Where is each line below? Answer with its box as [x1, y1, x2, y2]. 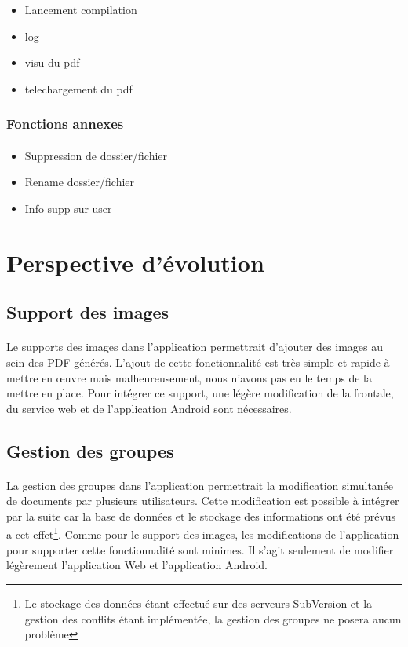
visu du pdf [24, 54, 80, 71]
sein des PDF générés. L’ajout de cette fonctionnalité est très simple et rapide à [6, 353, 390, 370]
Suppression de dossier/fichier [24, 147, 168, 163]
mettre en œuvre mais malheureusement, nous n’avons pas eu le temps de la [6, 369, 373, 386]
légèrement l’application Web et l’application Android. [6, 557, 268, 573]
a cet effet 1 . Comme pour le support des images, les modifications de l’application [6, 524, 399, 543]
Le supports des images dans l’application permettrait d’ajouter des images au [6, 338, 384, 355]
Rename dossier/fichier [24, 174, 135, 190]
